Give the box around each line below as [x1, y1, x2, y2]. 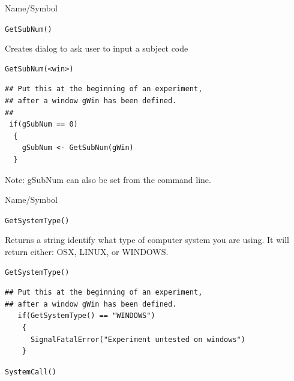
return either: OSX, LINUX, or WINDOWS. [5, 245, 169, 258]
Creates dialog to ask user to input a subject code [5, 42, 188, 55]
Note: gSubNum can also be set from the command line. [5, 173, 211, 185]
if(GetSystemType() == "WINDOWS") [17, 311, 155, 320]
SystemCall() [5, 367, 56, 376]
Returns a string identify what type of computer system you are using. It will [5, 233, 290, 246]
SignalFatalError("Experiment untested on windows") [30, 335, 245, 344]
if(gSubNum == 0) [9, 120, 78, 129]
